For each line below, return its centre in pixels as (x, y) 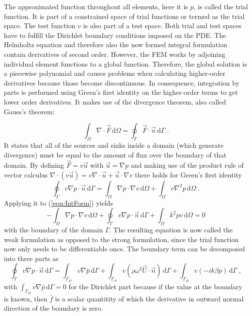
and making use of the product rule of (187, 165)
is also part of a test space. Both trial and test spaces (162, 26)
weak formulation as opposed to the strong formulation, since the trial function (121, 239)
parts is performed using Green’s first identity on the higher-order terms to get (121, 92)
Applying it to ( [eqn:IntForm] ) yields (59, 202)
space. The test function (40, 26)
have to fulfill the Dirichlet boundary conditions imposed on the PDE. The (115, 35)
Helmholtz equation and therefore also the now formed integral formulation (116, 44)
